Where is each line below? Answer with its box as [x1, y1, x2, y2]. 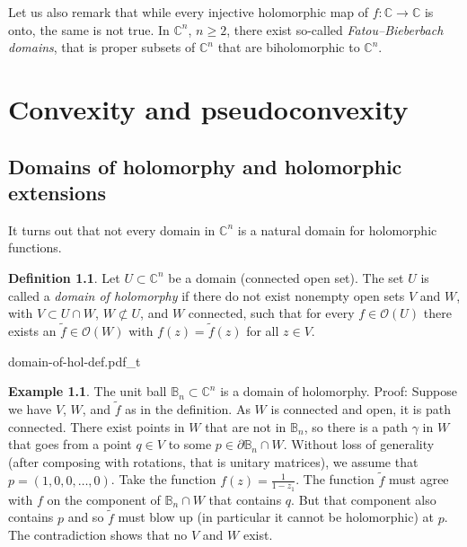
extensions [8, 178, 106, 206]
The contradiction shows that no [8, 525, 188, 544]
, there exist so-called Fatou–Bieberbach [226, 20, 444, 39]
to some [168, 435, 212, 454]
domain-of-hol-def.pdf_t [8, 351, 141, 370]
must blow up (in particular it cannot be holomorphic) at [118, 507, 434, 526]
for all [246, 321, 279, 340]
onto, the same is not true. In [8, 20, 170, 39]
